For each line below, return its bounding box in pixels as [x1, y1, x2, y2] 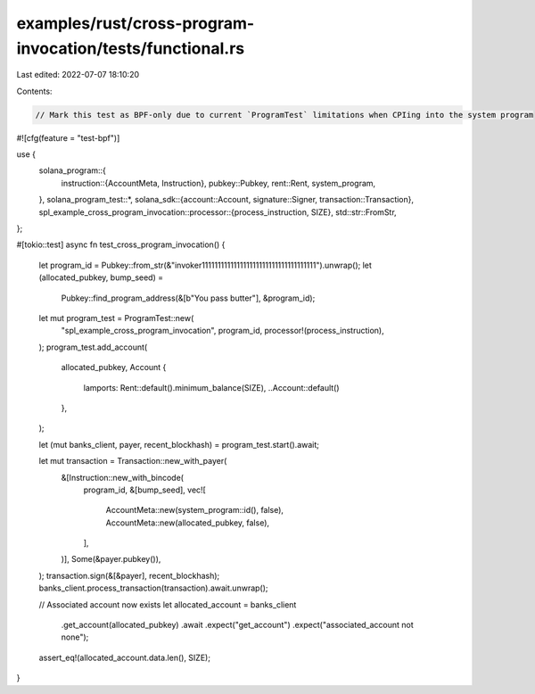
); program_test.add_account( [38, 342, 148, 352]
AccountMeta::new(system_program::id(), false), [105, 505, 284, 516]
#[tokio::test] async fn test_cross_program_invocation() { [16, 239, 226, 250]
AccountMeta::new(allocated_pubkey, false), [105, 517, 270, 528]
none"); [61, 632, 89, 642]
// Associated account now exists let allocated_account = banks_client [38, 599, 297, 610]
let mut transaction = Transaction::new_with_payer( [38, 456, 227, 467]
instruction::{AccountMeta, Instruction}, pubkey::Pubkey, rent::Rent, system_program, [61, 178, 376, 188]
